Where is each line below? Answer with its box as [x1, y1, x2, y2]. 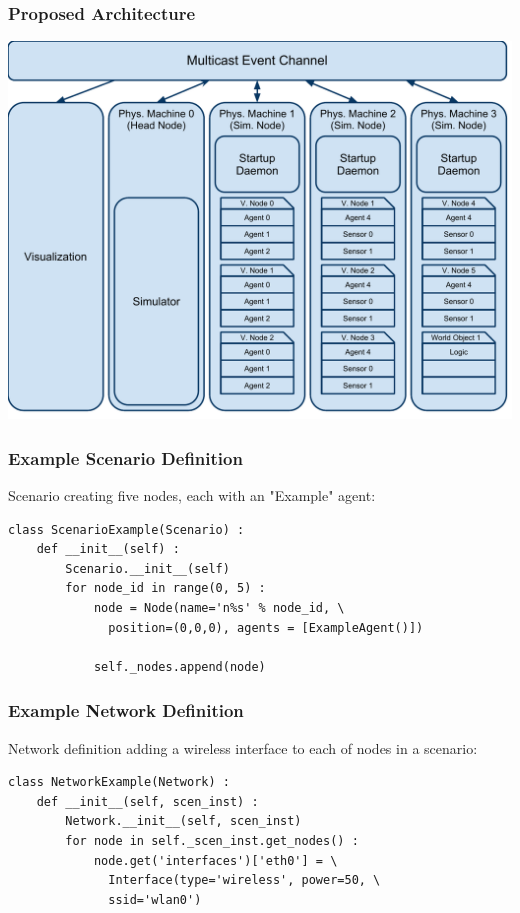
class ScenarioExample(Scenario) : [8, 522, 245, 537]
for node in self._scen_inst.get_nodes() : [65, 833, 359, 848]
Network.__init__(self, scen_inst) [65, 814, 302, 829]
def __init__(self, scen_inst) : [36, 794, 259, 809]
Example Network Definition [8, 698, 244, 723]
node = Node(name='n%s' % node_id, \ [93, 601, 345, 615]
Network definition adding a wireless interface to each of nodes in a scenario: [8, 737, 478, 758]
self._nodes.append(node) [93, 659, 266, 674]
